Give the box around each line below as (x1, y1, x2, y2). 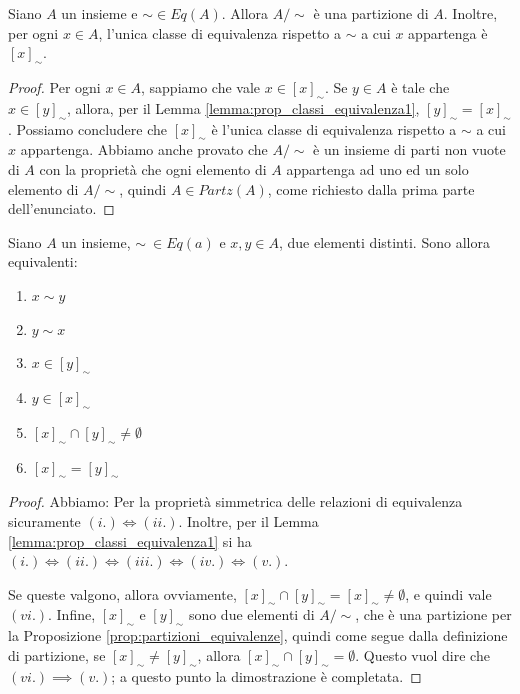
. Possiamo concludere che (8, 118, 168, 139)
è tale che (391, 76, 450, 97)
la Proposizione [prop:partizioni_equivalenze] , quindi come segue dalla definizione (8, 625, 508, 646)
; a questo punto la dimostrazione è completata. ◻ (111, 665, 422, 686)
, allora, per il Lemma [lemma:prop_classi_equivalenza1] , (67, 97, 420, 118)
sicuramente (8, 510, 81, 531)
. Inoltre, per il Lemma (178, 510, 319, 531)
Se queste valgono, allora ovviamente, (8, 583, 237, 604)
